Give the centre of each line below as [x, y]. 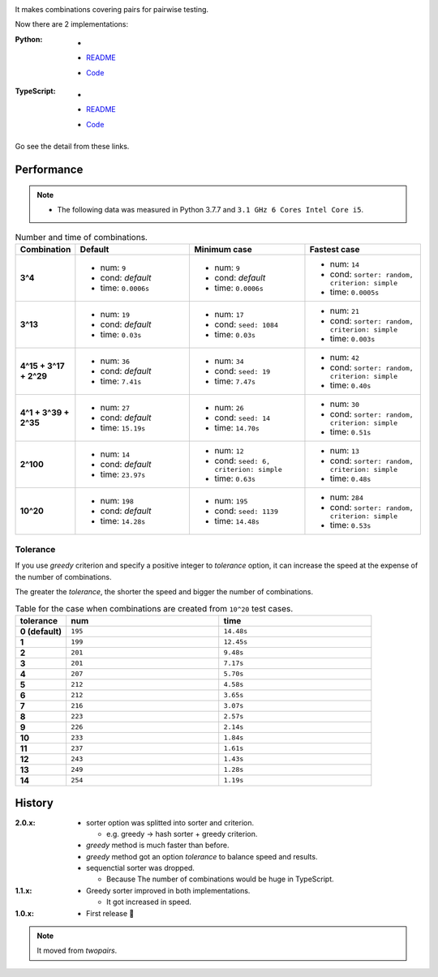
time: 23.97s [123, 474]
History [34, 803]
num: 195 [231, 501]
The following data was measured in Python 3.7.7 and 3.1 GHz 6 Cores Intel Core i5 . [210, 209]
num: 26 [229, 408]
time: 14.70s [237, 428]
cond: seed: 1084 [247, 324]
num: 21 [345, 311]
